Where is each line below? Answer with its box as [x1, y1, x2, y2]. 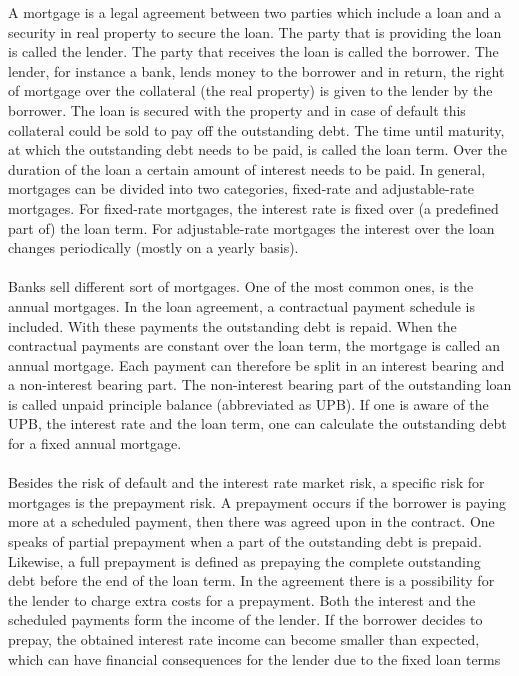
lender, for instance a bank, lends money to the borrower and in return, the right [8, 60, 505, 81]
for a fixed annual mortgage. [8, 433, 182, 454]
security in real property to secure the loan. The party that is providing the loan [8, 21, 502, 42]
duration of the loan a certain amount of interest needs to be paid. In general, [8, 158, 486, 179]
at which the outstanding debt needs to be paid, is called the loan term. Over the [8, 139, 507, 160]
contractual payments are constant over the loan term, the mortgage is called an [8, 335, 500, 356]
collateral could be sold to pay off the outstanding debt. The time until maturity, [8, 119, 505, 140]
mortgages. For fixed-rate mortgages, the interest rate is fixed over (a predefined [8, 197, 499, 218]
